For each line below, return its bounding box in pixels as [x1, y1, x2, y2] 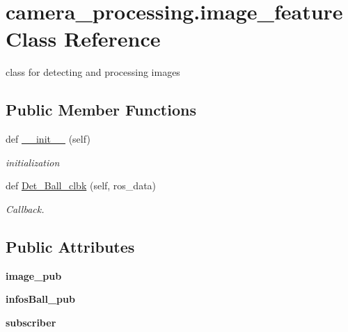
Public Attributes [6, 235, 135, 257]
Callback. [6, 201, 45, 216]
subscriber [6, 315, 56, 329]
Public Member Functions [6, 99, 196, 120]
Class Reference [6, 24, 161, 53]
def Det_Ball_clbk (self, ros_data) [6, 178, 157, 193]
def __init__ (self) [6, 132, 90, 146]
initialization [6, 155, 60, 169]
